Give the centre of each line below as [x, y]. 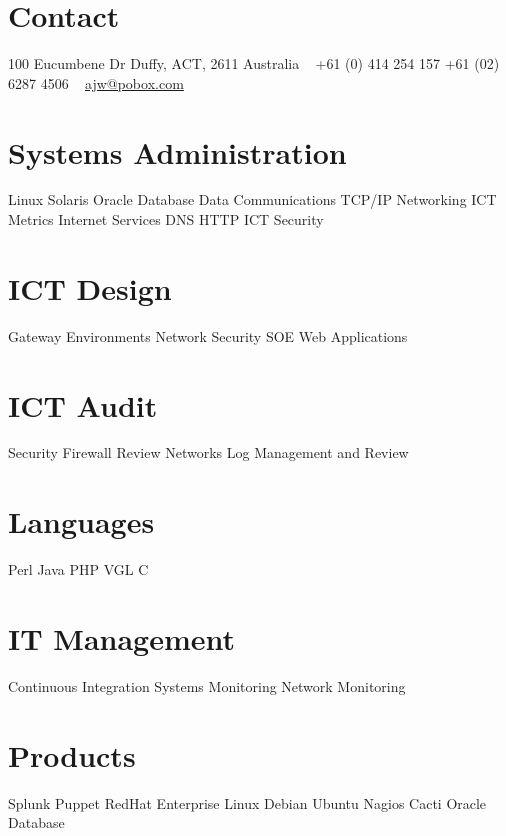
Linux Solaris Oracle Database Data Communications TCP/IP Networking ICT [252, 199]
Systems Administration [177, 151]
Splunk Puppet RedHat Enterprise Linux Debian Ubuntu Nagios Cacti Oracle [247, 802]
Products [72, 754]
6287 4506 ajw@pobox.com [96, 82]
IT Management [122, 637]
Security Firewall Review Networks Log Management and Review [208, 452]
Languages [81, 521]
